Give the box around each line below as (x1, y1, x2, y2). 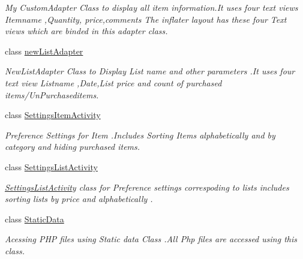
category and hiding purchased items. (5, 140, 140, 153)
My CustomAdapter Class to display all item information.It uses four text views (5, 1, 298, 13)
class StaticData (5, 212, 64, 225)
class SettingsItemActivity (5, 109, 101, 121)
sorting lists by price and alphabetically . (5, 192, 153, 205)
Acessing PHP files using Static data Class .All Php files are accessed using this (5, 233, 297, 245)
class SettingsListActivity (5, 160, 98, 173)
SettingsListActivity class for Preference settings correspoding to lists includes (5, 180, 289, 193)
